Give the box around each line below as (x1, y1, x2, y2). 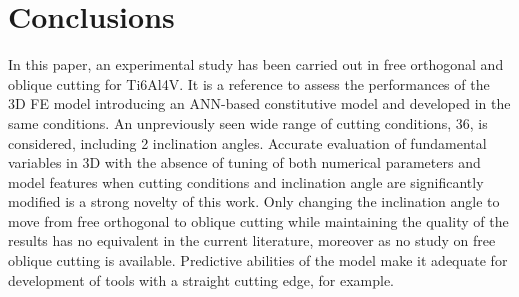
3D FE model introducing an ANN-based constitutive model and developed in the (8, 93, 511, 114)
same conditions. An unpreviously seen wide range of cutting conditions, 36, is (8, 112, 488, 133)
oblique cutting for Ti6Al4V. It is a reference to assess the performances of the (8, 73, 490, 94)
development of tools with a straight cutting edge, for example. (8, 269, 395, 290)
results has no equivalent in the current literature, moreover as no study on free (8, 230, 496, 251)
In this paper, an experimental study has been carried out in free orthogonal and (8, 54, 504, 75)
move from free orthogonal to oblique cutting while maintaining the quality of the (8, 210, 509, 231)
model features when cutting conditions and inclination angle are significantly (8, 171, 484, 192)
